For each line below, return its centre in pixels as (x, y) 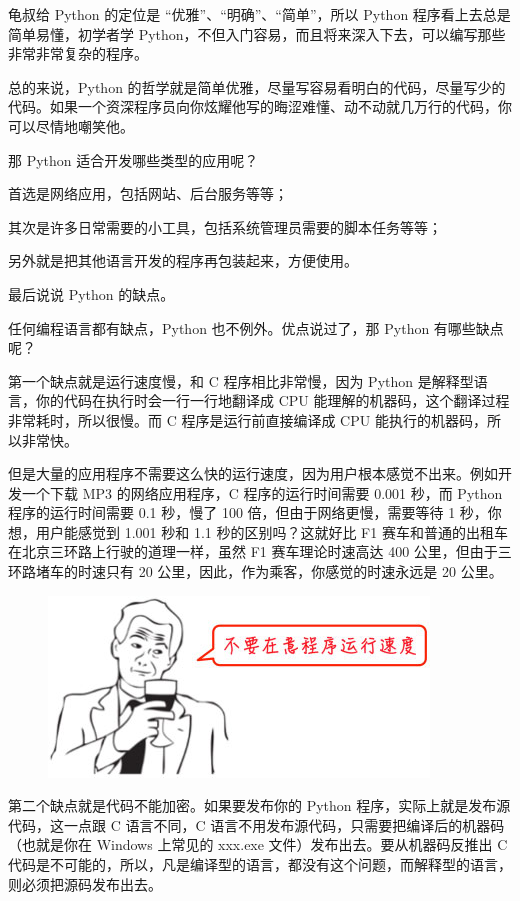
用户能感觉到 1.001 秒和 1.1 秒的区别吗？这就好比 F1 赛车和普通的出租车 (271, 531)
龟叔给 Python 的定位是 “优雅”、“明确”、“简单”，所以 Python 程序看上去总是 (259, 14)
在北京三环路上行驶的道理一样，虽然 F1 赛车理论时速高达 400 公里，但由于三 (260, 551)
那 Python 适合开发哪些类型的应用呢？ (133, 159)
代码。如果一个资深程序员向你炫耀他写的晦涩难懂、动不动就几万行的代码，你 (260, 106)
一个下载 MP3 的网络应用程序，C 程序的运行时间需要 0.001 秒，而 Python (262, 492)
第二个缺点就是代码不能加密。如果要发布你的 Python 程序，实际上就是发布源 (259, 805)
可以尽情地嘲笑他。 (71, 125)
